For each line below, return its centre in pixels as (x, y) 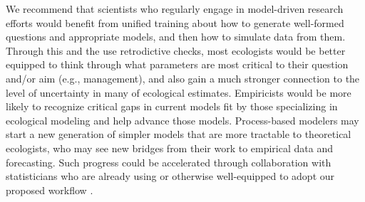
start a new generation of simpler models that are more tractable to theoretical (179, 134)
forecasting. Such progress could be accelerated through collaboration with (169, 162)
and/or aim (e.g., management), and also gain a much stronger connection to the (183, 78)
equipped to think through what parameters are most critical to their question (177, 64)
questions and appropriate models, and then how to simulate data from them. (176, 37)
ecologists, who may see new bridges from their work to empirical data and (169, 148)
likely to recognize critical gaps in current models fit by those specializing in (172, 106)
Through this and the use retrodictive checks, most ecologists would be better (176, 50)
